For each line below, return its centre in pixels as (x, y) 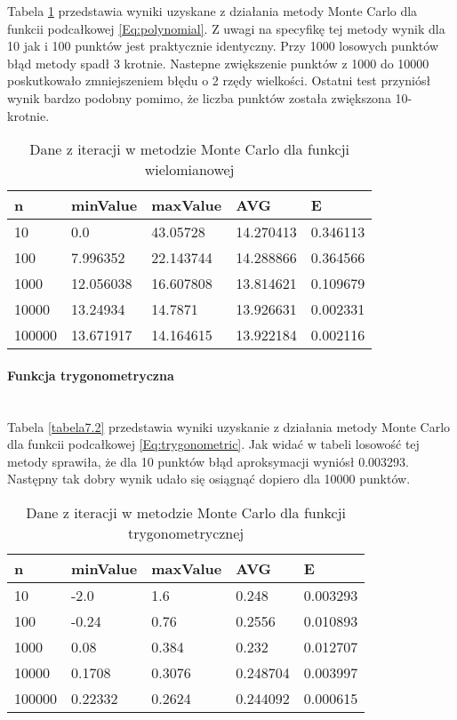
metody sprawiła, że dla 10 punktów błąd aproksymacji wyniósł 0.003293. (208, 461)
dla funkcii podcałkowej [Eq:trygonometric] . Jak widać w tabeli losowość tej (213, 444)
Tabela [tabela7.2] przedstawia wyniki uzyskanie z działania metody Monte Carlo (229, 426)
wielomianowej (189, 170)
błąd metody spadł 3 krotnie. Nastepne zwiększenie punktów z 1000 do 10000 (218, 63)
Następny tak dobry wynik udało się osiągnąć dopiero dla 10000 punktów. (209, 479)
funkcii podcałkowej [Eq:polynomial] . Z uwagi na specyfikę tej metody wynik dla (226, 28)
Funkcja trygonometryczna (91, 375)
